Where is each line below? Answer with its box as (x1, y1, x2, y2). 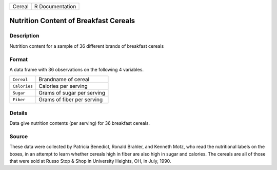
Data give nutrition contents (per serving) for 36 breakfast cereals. (9, 120, 150, 126)
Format (9, 55, 28, 63)
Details (9, 109, 28, 117)
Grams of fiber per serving (38, 96, 103, 103)
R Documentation (34, 3, 76, 10)
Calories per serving (38, 83, 88, 90)
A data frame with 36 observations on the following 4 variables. (9, 66, 144, 72)
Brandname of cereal (38, 76, 90, 83)
